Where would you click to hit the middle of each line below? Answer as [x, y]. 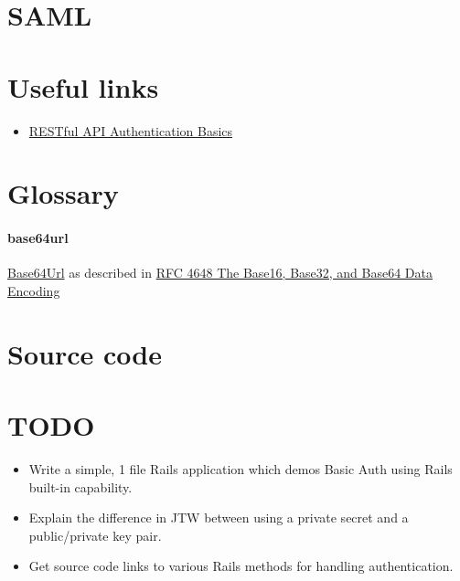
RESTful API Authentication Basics [131, 130]
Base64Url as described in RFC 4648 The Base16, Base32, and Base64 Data [220, 273]
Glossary [63, 193]
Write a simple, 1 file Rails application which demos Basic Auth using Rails [241, 468]
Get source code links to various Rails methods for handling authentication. [241, 566]
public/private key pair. [95, 535]
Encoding [34, 290]
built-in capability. [80, 486]
